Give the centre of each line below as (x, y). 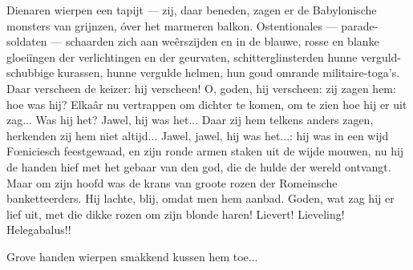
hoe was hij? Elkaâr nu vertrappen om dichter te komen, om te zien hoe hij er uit (207, 104)
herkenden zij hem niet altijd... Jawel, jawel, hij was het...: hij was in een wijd (198, 135)
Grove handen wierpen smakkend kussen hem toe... (132, 256)
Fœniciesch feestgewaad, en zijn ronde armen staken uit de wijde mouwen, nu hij (205, 151)
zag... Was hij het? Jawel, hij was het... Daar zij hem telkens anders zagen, (190, 120)
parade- (360, 25)
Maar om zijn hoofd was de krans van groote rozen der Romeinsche (172, 182)
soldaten (27, 41)
